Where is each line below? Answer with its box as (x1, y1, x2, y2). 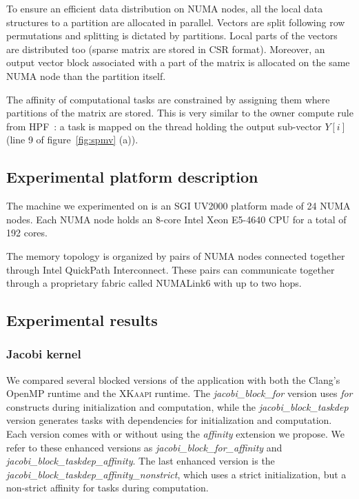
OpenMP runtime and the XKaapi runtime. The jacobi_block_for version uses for (6, 386, 353, 400)
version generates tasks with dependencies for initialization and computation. (6, 413, 332, 427)
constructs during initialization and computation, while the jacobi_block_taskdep (6, 399, 349, 414)
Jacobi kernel (6, 345, 81, 363)
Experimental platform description (6, 166, 258, 187)
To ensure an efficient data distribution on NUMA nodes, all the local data (6, 1, 323, 15)
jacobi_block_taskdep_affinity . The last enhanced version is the (6, 454, 275, 468)
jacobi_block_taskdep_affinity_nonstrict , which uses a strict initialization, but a (6, 467, 347, 481)
